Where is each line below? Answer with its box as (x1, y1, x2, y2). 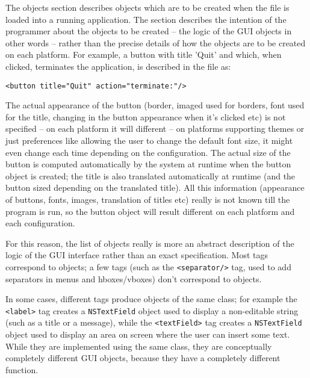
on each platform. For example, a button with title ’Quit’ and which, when (5, 48, 282, 61)
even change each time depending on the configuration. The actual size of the (5, 146, 291, 158)
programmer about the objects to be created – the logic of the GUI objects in (5, 25, 292, 37)
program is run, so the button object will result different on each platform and (5, 205, 295, 217)
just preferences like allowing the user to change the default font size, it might (5, 134, 293, 146)
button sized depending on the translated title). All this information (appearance (5, 181, 305, 194)
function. (5, 363, 39, 376)
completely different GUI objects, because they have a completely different (5, 352, 281, 364)
